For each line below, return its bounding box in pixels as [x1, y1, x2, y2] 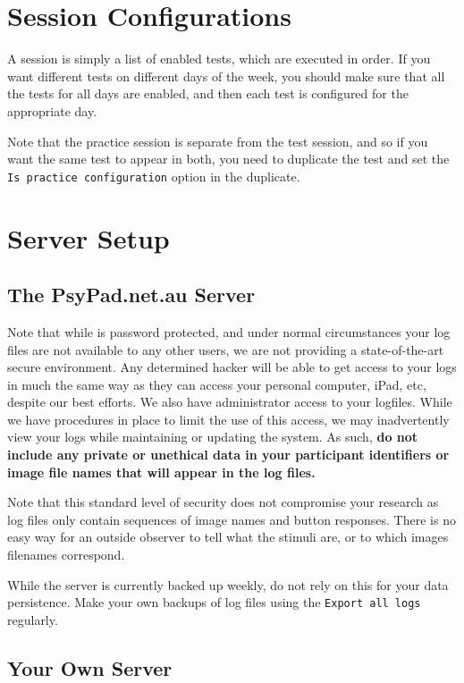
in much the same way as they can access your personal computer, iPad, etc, [7, 375, 426, 393]
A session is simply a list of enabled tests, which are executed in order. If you [7, 49, 431, 68]
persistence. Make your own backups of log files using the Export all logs [7, 593, 421, 611]
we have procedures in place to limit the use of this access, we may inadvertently [7, 409, 450, 428]
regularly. [7, 610, 58, 628]
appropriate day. [7, 101, 97, 120]
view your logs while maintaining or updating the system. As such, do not [7, 427, 418, 446]
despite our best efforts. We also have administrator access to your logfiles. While [7, 392, 452, 411]
